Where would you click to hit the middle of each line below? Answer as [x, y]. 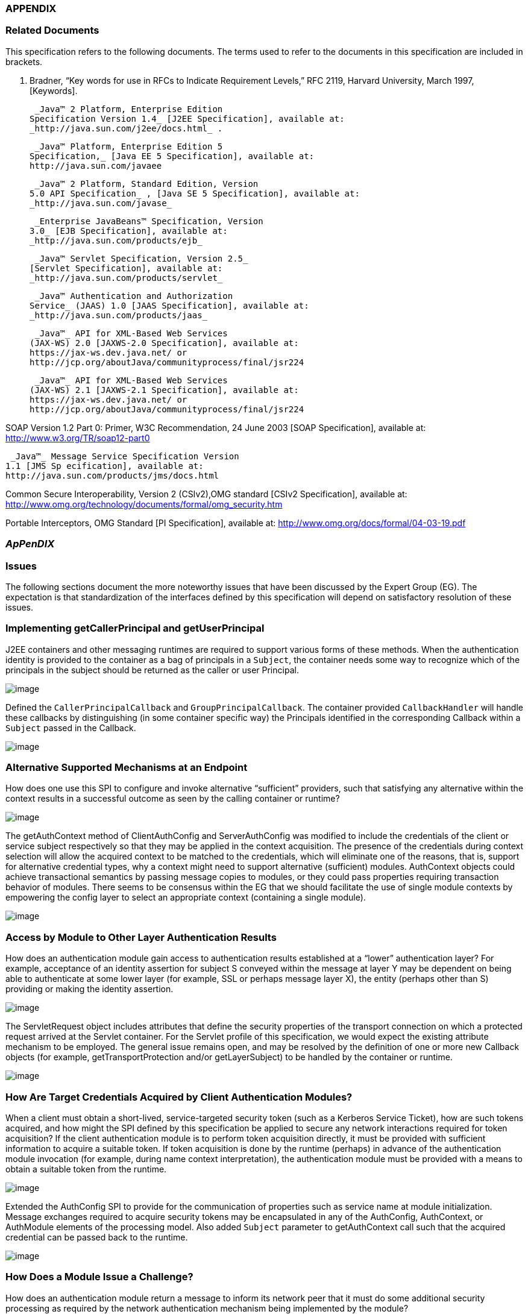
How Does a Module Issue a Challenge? [99, 1277]
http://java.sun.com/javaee [96, 165]
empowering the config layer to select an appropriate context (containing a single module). [186, 897]
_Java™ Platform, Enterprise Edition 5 [129, 146]
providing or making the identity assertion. [90, 989]
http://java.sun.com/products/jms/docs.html [112, 475]
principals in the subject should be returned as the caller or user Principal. [152, 670]
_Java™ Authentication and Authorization [134, 296]
